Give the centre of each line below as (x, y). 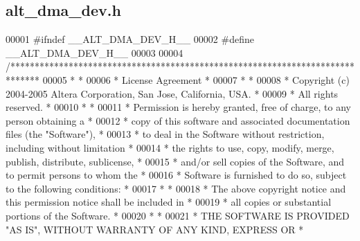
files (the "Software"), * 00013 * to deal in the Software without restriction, (165, 134)
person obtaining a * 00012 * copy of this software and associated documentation (178, 120)
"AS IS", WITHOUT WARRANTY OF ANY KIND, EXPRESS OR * (155, 229)
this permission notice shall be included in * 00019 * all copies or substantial (169, 202)
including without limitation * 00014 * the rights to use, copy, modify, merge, (170, 147)
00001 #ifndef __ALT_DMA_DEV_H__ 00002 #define (130, 39)
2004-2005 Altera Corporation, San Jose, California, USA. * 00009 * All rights (172, 93)
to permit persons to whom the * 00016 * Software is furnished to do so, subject (176, 175)
